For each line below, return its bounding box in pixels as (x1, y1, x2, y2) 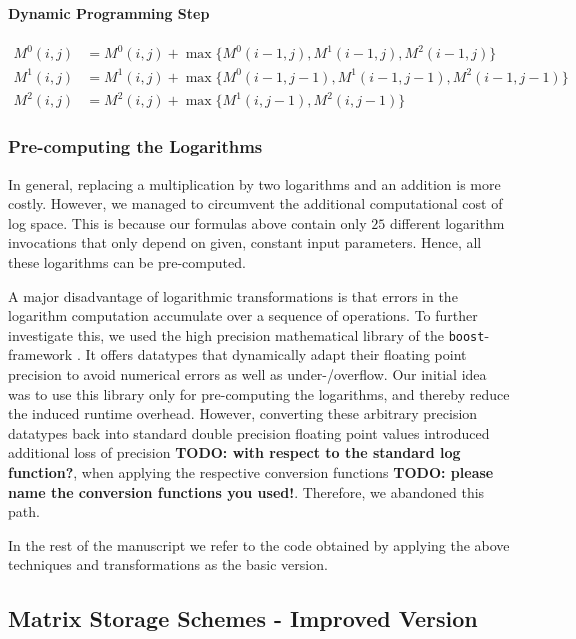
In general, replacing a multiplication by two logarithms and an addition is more (8, 173, 501, 194)
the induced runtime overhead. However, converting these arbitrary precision (8, 403, 478, 424)
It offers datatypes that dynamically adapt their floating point (85, 344, 467, 365)
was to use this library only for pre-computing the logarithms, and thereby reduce (8, 383, 510, 404)
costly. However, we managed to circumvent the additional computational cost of (8, 193, 503, 214)
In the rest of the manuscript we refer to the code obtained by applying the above (8, 534, 510, 555)
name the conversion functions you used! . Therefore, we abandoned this (8, 481, 485, 502)
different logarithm (389, 212, 505, 233)
